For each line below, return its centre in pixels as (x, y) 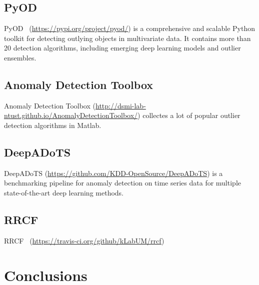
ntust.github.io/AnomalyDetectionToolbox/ (71, 115)
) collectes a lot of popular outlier (189, 115)
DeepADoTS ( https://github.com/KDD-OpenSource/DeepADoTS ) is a (113, 173)
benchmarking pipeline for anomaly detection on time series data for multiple (122, 183)
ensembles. (20, 57)
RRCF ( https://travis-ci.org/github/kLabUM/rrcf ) (84, 240)
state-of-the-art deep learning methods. (64, 192)
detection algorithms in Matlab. (53, 125)
